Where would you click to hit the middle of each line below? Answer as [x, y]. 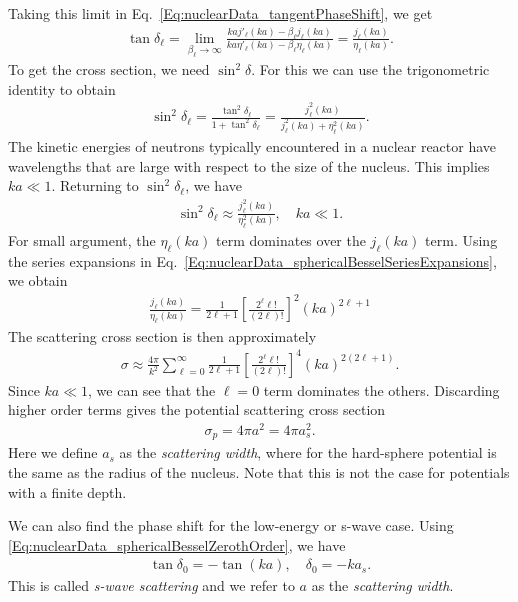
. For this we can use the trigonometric [370, 69]
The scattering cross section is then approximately [162, 335]
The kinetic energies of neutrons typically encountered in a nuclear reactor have [252, 145]
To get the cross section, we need [109, 69]
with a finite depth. [67, 491]
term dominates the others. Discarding [381, 389]
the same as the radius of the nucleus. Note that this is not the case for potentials [259, 471]
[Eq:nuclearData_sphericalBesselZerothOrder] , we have [177, 544]
